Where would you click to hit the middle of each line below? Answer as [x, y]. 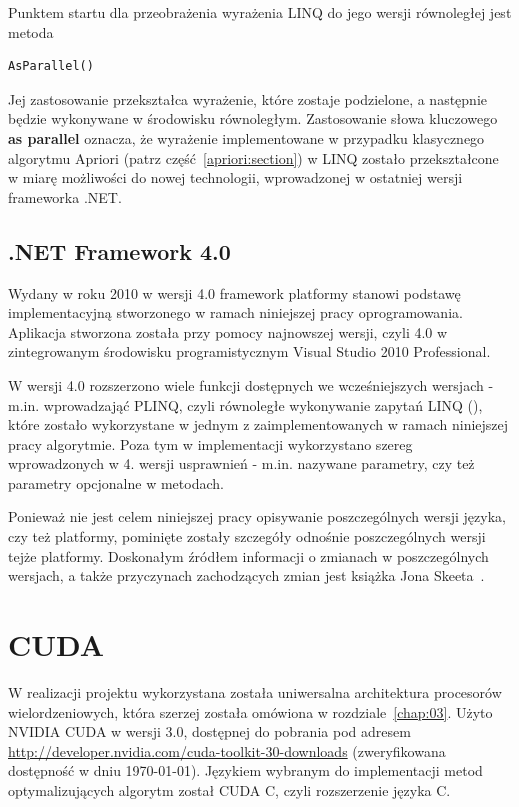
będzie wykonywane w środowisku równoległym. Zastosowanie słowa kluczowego [253, 118]
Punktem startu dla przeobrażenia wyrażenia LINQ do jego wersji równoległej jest [260, 12]
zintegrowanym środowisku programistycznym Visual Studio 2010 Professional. [249, 351]
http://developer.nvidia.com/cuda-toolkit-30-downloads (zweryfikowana [227, 750]
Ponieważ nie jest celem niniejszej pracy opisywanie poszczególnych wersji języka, [257, 516]
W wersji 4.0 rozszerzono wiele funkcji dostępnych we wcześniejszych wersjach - [251, 384]
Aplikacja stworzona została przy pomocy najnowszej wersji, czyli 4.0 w [228, 331]
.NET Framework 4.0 [119, 250]
